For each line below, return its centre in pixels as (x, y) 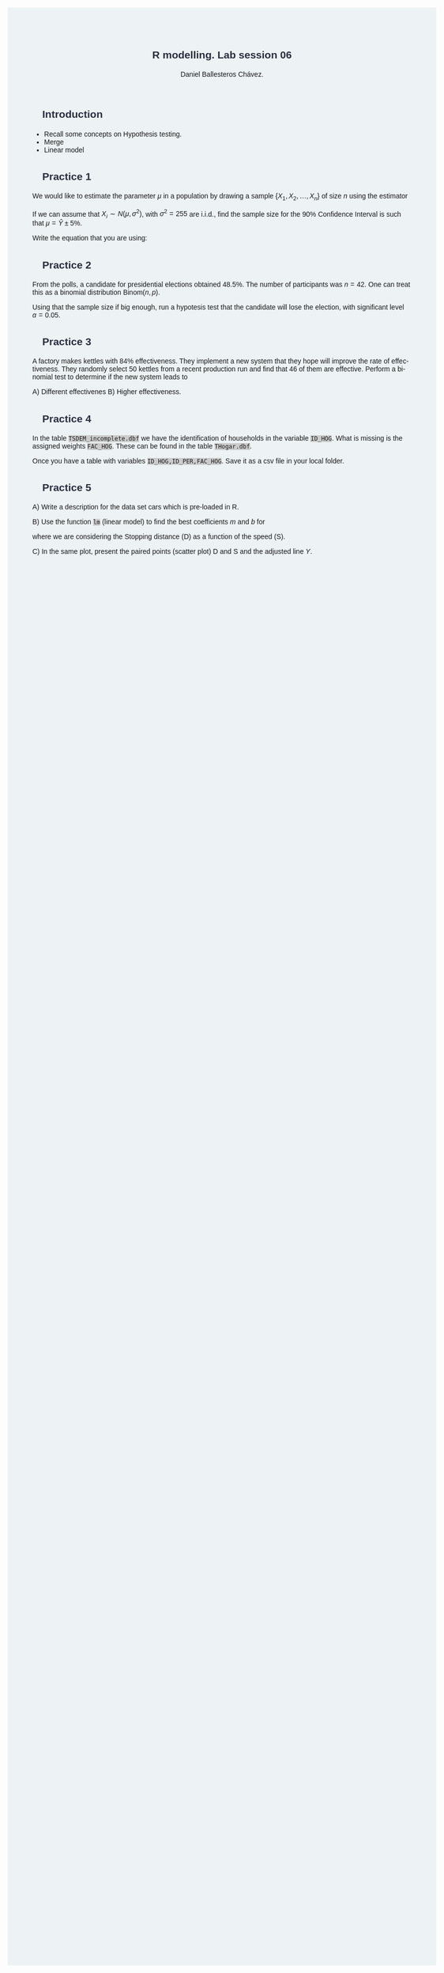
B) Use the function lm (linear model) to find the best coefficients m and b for (149, 522)
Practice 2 (67, 265)
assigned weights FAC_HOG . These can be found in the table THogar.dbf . (143, 446)
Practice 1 (67, 176)
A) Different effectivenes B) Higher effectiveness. (107, 392)
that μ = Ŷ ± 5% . (58, 223)
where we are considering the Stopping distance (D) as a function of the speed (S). (159, 537)
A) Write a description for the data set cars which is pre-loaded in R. (136, 507)
